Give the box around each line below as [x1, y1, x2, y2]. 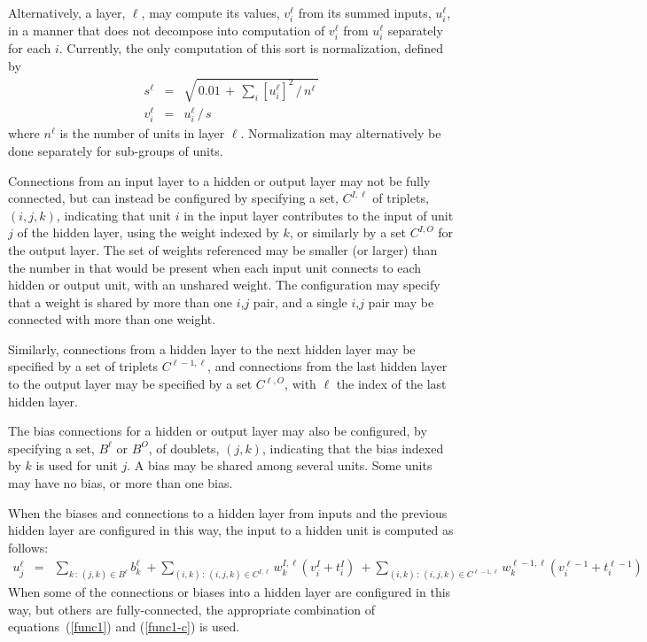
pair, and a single [253, 292, 347, 311]
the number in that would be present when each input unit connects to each [8, 258, 422, 276]
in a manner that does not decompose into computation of [8, 21, 325, 40]
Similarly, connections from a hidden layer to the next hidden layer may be [8, 339, 416, 358]
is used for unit [35, 456, 118, 475]
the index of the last [336, 375, 447, 393]
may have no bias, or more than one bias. [8, 474, 233, 492]
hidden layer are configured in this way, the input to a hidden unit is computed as [8, 521, 454, 539]
